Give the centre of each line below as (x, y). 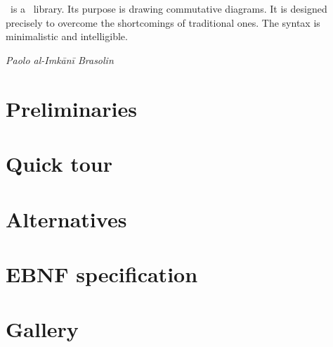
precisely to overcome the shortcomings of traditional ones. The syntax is (163, 22)
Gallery (42, 329)
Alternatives (66, 219)
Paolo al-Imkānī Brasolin (60, 59)
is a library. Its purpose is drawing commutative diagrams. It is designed (169, 9)
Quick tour (59, 164)
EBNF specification (102, 273)
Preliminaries (71, 108)
